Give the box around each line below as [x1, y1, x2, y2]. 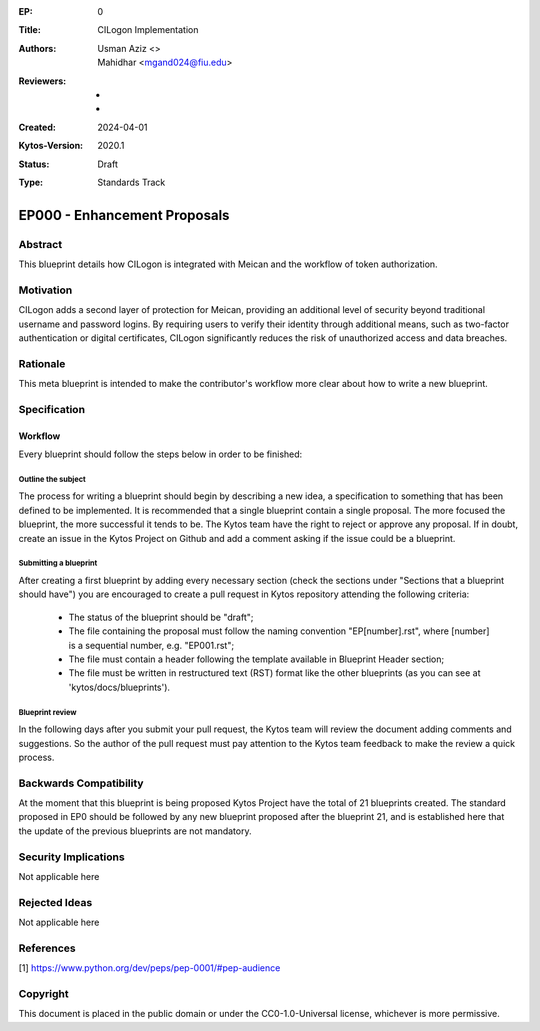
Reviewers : [18, 75, 67, 87]
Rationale [18, 356, 66, 370]
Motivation [18, 283, 73, 297]
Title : [18, 24, 42, 36]
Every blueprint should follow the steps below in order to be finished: [18, 448, 303, 460]
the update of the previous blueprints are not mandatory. [18, 825, 252, 837]
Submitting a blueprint [18, 558, 98, 569]
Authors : [18, 42, 57, 54]
